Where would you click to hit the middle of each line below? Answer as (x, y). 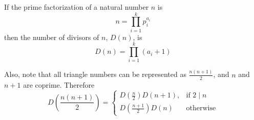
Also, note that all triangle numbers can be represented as (95, 74)
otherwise (201, 108)
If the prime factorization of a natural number (77, 7)
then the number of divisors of (52, 37)
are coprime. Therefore (59, 84)
